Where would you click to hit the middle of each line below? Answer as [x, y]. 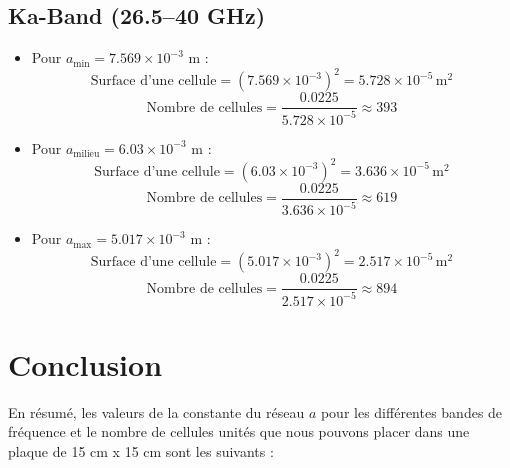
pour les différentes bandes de [411, 411]
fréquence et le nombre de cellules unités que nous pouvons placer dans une [239, 431]
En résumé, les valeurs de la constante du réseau [156, 411]
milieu [86, 154]
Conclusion [85, 363]
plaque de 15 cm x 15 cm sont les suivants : [141, 451]
